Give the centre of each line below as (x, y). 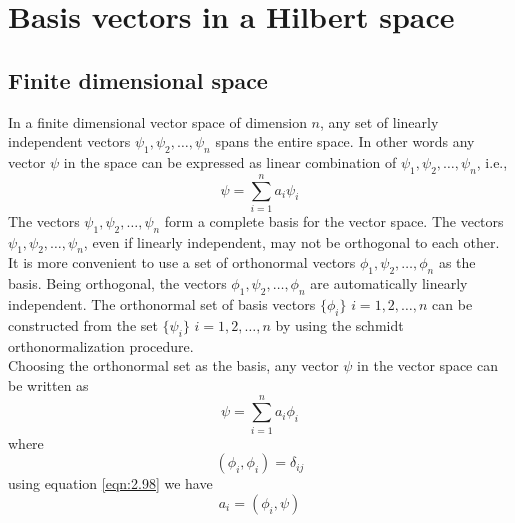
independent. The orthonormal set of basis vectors (162, 304)
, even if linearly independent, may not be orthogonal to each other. (291, 241)
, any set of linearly (379, 121)
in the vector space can (427, 365)
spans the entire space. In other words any (345, 141)
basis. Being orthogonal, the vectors (117, 283)
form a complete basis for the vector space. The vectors (334, 220)
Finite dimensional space (138, 79)
